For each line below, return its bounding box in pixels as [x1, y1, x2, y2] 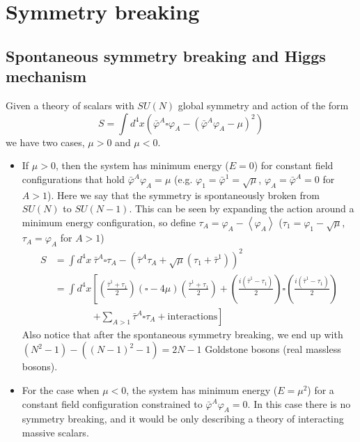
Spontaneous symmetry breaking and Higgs [6, 45, 326, 66]
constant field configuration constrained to [22, 396, 203, 411]
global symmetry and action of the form [178, 97, 349, 112]
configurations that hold [22, 171, 125, 186]
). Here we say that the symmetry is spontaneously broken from [47, 187, 320, 202]
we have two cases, [6, 134, 85, 149]
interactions [167, 311, 218, 322]
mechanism [6, 65, 87, 87]
